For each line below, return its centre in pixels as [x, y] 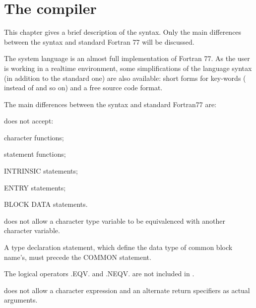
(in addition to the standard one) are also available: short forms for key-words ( [125, 78]
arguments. [21, 300]
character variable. [32, 230]
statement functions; [35, 154]
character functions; [34, 137]
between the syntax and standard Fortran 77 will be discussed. [99, 41]
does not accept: [29, 121]
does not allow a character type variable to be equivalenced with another [115, 220]
